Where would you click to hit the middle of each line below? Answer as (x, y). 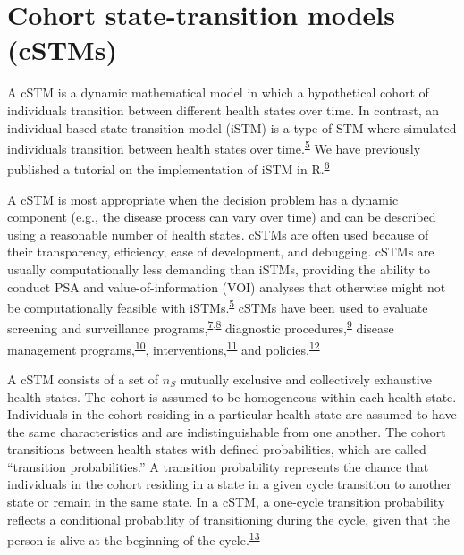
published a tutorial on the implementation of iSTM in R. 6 (169, 168)
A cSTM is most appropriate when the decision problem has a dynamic (203, 199)
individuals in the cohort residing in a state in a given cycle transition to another (229, 484)
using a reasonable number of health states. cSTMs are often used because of (218, 234)
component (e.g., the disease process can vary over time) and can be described (222, 217)
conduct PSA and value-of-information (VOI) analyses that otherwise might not (227, 286)
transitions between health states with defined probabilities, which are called (217, 449)
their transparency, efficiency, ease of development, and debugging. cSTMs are (221, 252)
